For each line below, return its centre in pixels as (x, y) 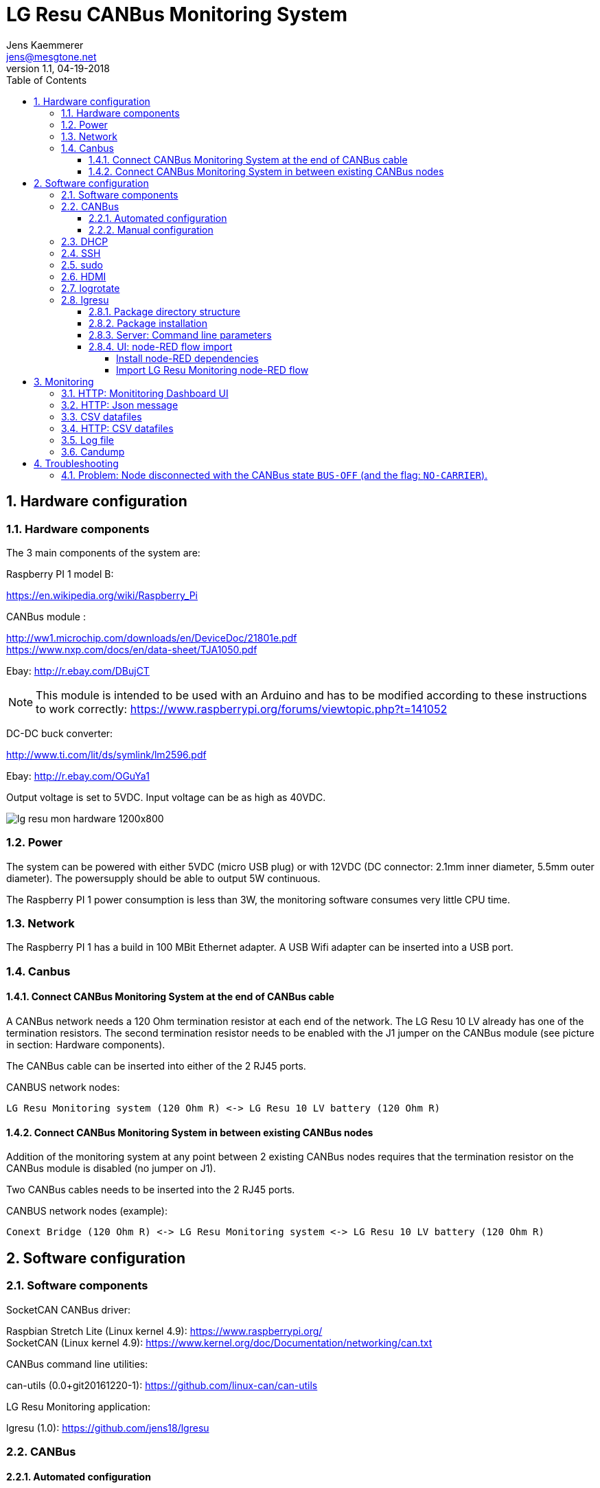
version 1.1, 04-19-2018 (58, 68)
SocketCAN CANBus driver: (68, 1309)
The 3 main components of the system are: (103, 552)
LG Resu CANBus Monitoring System (177, 14)
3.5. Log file (88, 440)
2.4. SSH (81, 253)
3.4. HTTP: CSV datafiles (117, 428)
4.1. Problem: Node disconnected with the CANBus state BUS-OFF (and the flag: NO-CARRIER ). (275, 475)
